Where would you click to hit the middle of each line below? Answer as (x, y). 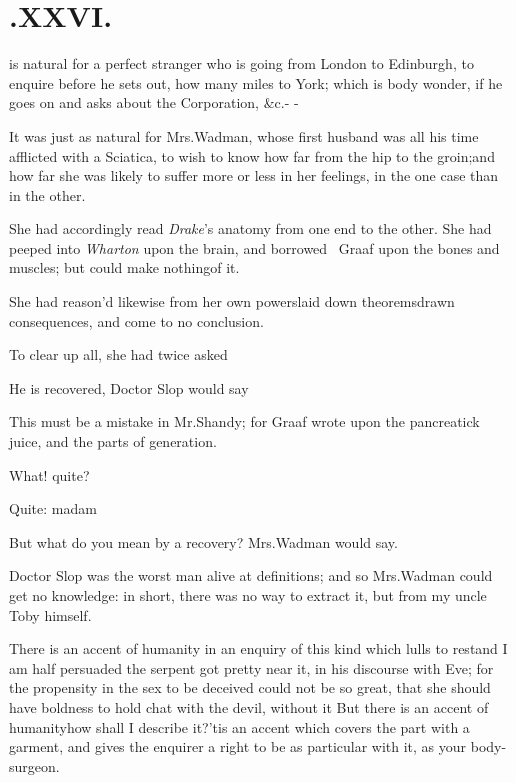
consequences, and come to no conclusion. (136, 320)
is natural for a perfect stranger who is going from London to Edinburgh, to (241, 63)
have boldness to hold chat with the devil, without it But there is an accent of (249, 706)
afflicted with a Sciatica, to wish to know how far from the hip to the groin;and (252, 155)
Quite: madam (53, 508)
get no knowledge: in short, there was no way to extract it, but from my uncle (248, 595)
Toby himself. (50, 614)
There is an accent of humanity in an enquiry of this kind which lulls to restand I (258, 648)
